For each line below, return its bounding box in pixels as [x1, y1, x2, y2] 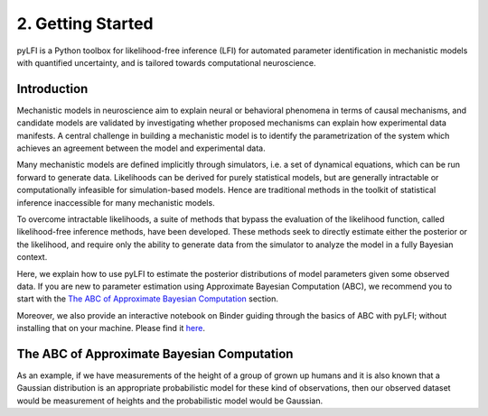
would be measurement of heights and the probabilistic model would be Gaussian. [16, 395, 324, 406]
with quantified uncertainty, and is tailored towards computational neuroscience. [16, 57, 316, 68]
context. [16, 252, 48, 263]
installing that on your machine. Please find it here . [16, 323, 205, 334]
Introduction [16, 81, 89, 97]
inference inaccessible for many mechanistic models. [16, 197, 216, 208]
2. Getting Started [16, 14, 154, 33]
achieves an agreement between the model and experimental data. [16, 143, 266, 153]
